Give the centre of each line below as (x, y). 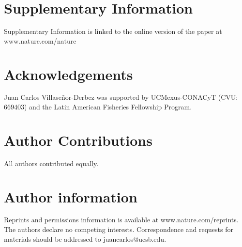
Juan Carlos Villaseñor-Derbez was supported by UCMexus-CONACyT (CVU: (121, 97)
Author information (71, 196)
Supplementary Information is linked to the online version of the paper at (113, 31)
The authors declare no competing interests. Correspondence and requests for (119, 229)
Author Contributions (78, 140)
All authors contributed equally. (51, 163)
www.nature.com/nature (40, 40)
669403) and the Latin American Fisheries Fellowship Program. (98, 107)
